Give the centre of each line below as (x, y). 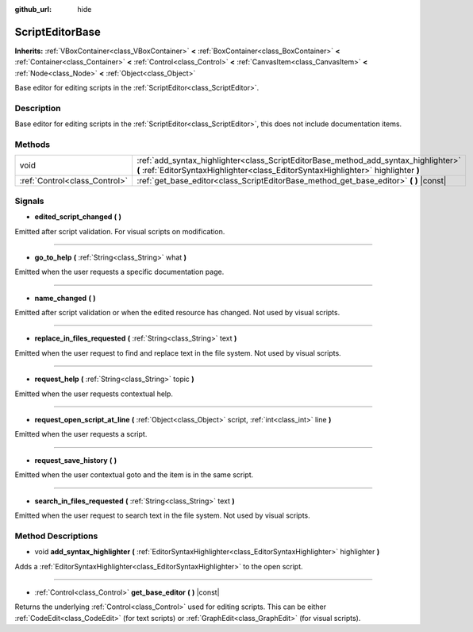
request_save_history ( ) (76, 460)
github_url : (33, 9)
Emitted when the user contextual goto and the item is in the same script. (134, 475)
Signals (29, 201)
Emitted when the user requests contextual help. (94, 394)
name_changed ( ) (65, 298)
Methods (33, 145)
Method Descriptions (56, 536)
